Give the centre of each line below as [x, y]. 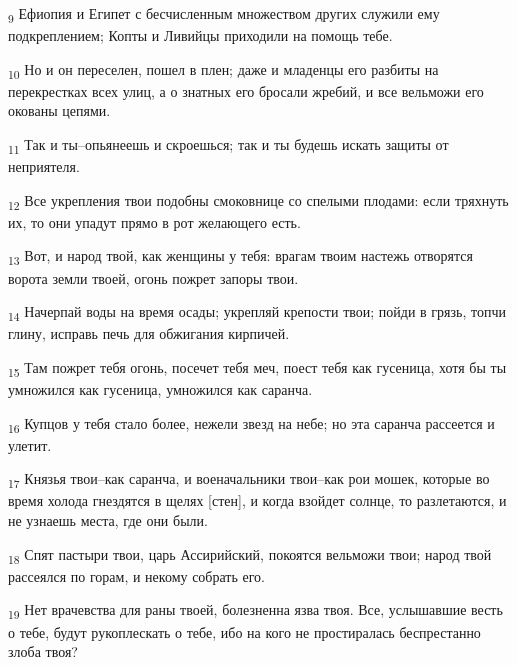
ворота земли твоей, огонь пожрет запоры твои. [153, 277]
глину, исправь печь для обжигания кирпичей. [149, 333]
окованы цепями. [59, 110]
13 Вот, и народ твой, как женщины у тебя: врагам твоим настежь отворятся [240, 257]
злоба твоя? [43, 651]
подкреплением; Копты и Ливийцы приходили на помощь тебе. [200, 35]
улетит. [30, 444]
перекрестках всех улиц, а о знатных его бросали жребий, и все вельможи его [246, 90]
